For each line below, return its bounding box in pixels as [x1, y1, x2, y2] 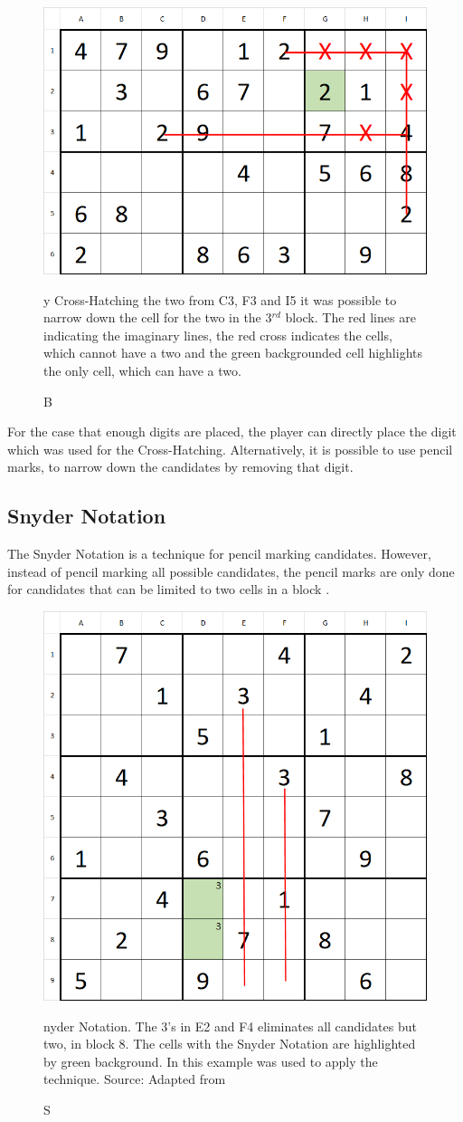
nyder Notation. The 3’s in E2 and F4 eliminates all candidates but [43, 1016, 417, 1035]
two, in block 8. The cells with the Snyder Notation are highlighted [43, 1034, 416, 1053]
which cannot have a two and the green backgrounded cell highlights [43, 343, 422, 362]
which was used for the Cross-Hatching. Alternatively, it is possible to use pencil [7, 439, 453, 458]
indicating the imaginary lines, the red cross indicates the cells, [43, 325, 392, 344]
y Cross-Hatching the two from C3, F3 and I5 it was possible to [43, 290, 397, 309]
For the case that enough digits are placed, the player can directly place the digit [7, 422, 457, 441]
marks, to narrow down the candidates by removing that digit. [7, 457, 354, 476]
